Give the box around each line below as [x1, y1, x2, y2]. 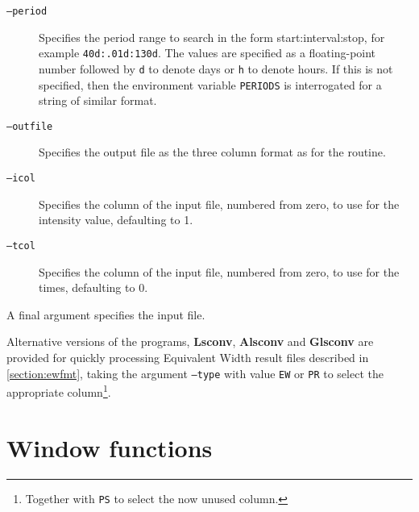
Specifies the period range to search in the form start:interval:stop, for [39, 28, 385, 45]
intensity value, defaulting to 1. [39, 211, 193, 228]
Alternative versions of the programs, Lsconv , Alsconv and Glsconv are [6, 333, 374, 350]
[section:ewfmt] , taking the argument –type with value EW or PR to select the [6, 364, 384, 381]
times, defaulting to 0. [39, 279, 148, 296]
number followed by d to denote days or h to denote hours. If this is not [39, 60, 393, 77]
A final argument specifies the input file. [6, 306, 205, 323]
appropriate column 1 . [6, 381, 111, 400]
